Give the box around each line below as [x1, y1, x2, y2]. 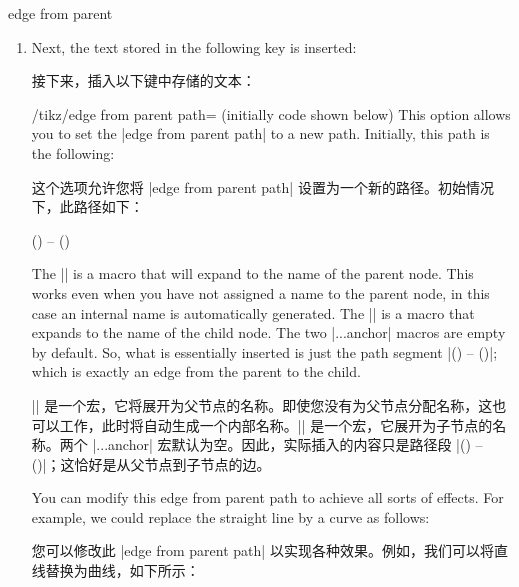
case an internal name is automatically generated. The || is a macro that [31, 302, 475, 323]
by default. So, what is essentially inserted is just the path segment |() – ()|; [31, 341, 498, 362]
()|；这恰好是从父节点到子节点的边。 [31, 453, 271, 474]
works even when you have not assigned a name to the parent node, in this [31, 282, 490, 303]
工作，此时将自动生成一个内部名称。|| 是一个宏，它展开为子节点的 [59, 414, 493, 435]
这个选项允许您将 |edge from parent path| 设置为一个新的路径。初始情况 [31, 176, 494, 197]
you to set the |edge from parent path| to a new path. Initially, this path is [31, 123, 490, 144]
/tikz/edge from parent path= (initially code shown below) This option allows [31, 103, 511, 124]
